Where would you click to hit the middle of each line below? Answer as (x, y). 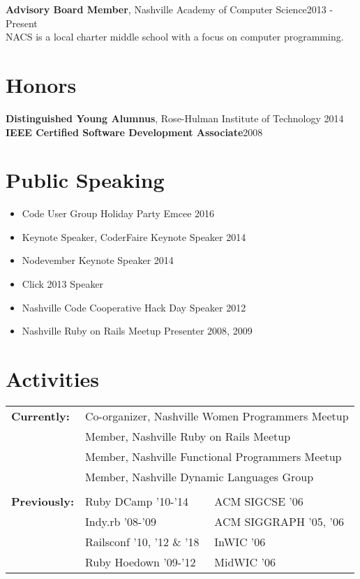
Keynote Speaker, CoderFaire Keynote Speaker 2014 (134, 236)
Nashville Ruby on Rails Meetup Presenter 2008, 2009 (137, 331)
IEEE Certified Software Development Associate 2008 (134, 132)
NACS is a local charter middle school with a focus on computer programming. (175, 37)
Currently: (40, 416)
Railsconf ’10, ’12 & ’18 (142, 541)
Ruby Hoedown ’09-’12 (141, 562)
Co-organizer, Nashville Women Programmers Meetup (217, 416)
